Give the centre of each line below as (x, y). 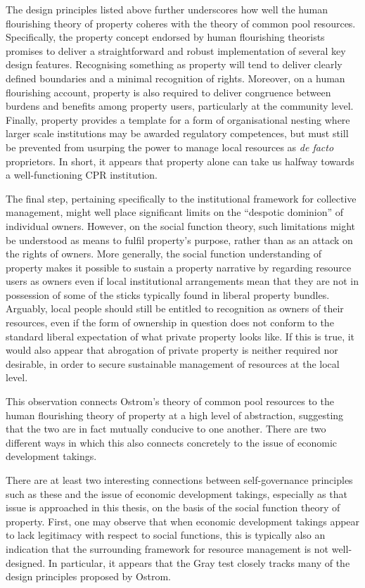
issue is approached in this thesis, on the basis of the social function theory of (173, 507)
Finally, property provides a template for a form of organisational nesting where (178, 119)
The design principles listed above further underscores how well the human (167, 9)
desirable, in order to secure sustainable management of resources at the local (173, 363)
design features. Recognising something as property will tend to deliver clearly (174, 64)
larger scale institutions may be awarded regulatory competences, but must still (177, 133)
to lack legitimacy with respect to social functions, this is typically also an (166, 535)
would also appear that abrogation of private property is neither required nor (172, 350)
